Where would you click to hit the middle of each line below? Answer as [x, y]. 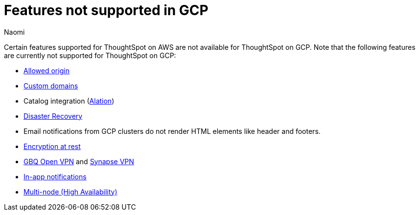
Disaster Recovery [53, 116]
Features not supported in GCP [106, 10]
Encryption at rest [52, 146]
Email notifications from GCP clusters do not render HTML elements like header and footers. [172, 131]
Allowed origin [47, 70]
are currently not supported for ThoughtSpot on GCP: [90, 55]
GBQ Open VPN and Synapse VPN [79, 161]
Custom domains [51, 86]
